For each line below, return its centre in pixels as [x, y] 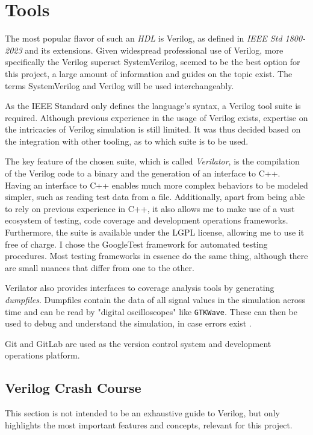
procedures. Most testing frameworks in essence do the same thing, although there [156, 256]
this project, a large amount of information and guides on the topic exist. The [149, 73]
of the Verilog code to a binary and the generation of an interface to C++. [143, 173]
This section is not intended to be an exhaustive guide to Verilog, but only [142, 413]
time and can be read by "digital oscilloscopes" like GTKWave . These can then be [151, 311]
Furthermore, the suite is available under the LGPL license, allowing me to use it [155, 232]
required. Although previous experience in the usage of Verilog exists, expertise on [156, 117]
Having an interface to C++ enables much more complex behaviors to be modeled [156, 185]
